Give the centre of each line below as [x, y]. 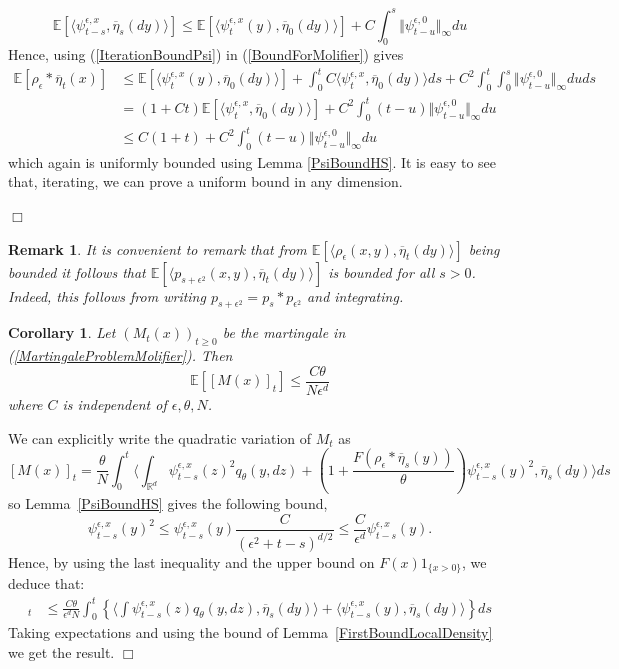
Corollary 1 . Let [62, 332]
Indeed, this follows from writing [107, 295]
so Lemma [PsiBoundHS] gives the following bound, [168, 503]
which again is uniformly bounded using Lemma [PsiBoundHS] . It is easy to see [252, 161]
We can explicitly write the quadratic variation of [160, 437]
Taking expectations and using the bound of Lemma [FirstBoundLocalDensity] [250, 632]
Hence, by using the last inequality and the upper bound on [191, 562]
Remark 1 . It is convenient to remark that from [157, 248]
